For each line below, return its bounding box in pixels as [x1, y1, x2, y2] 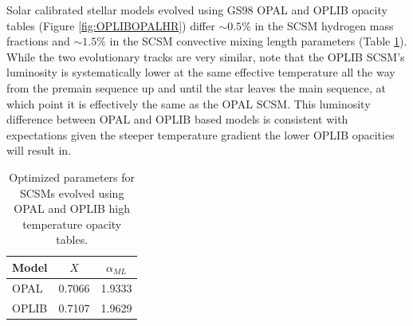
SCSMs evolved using [19, 184, 124, 201]
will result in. [6, 142, 72, 159]
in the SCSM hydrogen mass [254, 17, 394, 33]
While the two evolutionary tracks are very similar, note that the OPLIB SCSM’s [6, 48, 405, 65]
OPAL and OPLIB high [14, 200, 131, 217]
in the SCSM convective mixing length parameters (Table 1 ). [109, 33, 407, 49]
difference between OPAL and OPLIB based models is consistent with [6, 111, 348, 128]
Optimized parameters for [9, 168, 136, 185]
